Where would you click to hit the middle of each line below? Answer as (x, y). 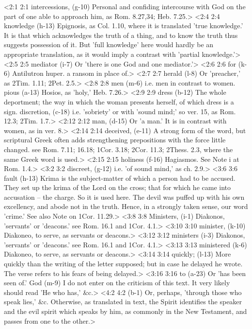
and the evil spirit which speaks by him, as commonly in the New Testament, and (126, 311)
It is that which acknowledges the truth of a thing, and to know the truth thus (121, 35)
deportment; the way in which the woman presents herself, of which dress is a (119, 101)
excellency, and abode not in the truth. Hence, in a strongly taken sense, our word (126, 206)
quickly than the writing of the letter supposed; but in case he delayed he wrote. (123, 264)
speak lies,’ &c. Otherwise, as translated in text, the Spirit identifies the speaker (123, 302)
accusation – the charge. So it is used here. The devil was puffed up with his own (124, 197)
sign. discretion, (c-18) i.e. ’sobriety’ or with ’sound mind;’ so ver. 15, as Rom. (120, 111)
